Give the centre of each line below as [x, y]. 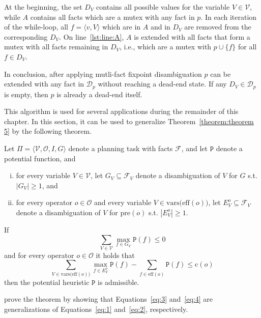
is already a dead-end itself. [99, 94]
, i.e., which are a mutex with [166, 47]
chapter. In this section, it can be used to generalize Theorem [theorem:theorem [129, 121]
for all [247, 47]
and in [160, 27]
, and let [194, 148]
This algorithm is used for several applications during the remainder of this [121, 111]
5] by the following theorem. [48, 131]
